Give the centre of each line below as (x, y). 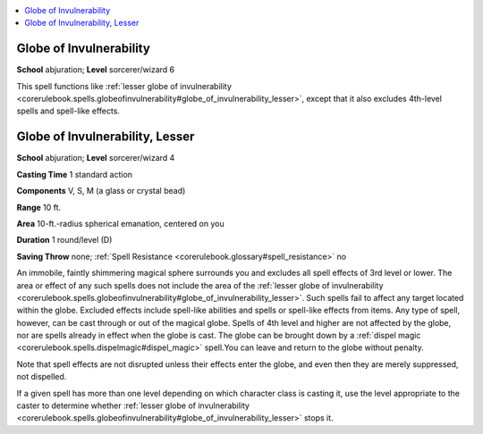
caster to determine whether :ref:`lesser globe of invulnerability (133, 405)
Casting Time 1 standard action (75, 174)
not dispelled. (42, 377)
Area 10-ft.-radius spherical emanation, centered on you (120, 223)
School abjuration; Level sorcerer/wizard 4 (96, 158)
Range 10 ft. (39, 207)
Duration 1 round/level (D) (64, 240)
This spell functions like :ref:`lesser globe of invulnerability (124, 86)
